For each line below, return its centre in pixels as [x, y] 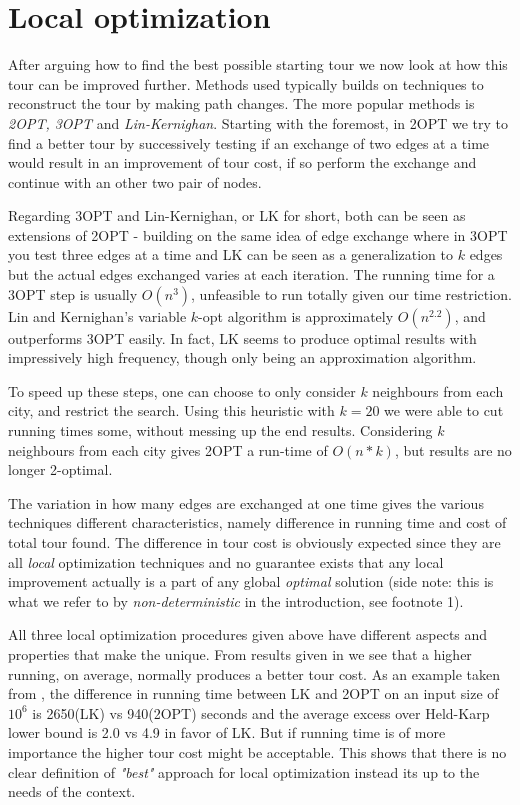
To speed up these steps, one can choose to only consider [182, 390]
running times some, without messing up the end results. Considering [220, 430]
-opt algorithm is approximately [296, 315]
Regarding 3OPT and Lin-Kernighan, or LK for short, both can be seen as [237, 215]
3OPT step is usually [73, 293]
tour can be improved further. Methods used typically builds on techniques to [246, 83]
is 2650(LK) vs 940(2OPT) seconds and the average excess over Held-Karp [261, 712]
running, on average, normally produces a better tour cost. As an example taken [254, 673]
